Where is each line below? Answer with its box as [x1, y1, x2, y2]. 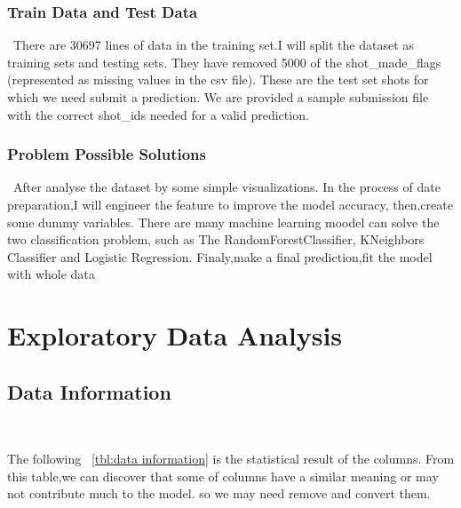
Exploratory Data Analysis [7, 317, 343, 353]
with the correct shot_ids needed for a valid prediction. [7, 105, 309, 123]
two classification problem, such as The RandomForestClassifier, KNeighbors [7, 230, 425, 249]
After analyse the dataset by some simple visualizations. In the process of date [12, 178, 441, 196]
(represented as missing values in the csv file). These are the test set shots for [7, 70, 429, 89]
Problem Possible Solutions [7, 143, 206, 165]
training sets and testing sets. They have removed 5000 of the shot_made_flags [7, 52, 441, 71]
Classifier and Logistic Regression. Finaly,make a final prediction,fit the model [7, 247, 433, 266]
